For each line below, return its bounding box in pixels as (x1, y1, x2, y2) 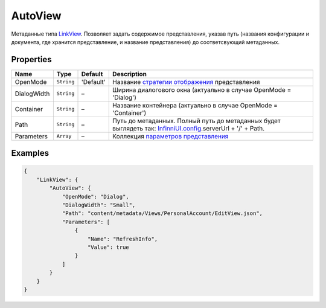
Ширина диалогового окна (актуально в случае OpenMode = (112, 85, 292, 94)
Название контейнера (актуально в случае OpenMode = (112, 101, 278, 109)
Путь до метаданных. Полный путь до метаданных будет (112, 117, 281, 125)
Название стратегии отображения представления (112, 77, 260, 86)
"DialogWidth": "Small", (62, 202, 136, 208)
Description (112, 69, 147, 78)
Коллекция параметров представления (112, 132, 229, 140)
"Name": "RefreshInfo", (88, 236, 158, 242)
